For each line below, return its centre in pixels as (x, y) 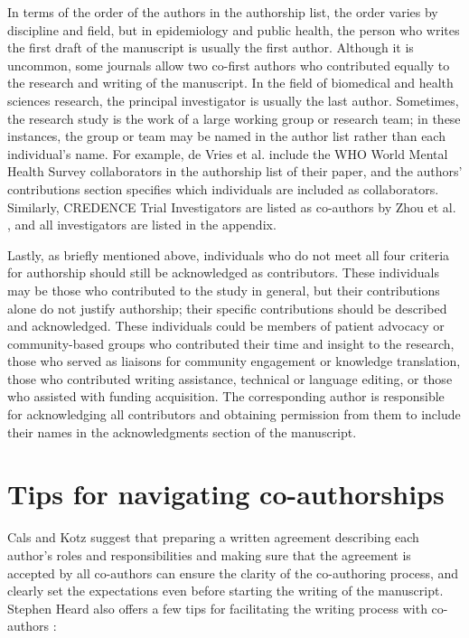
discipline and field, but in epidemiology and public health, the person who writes (234, 29)
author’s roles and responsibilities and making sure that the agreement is (209, 554)
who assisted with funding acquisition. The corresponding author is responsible (226, 396)
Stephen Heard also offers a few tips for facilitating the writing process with (217, 608)
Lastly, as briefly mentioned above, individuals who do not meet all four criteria (229, 254)
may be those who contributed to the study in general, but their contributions (224, 290)
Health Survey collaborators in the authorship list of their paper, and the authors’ (235, 171)
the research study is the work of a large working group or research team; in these (234, 118)
